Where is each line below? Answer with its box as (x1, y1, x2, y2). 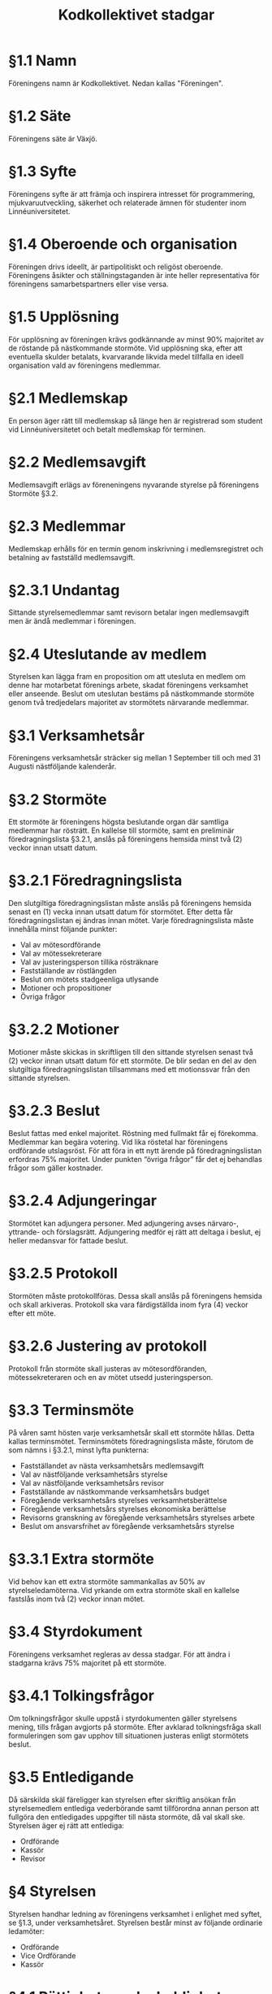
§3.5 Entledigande (8, 1767, 134, 1786)
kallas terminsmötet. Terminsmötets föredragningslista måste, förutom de (8, 1436, 254, 1446)
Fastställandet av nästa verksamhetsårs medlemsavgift (19, 1461, 205, 1470)
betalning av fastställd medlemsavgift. (8, 552, 136, 562)
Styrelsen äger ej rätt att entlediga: (8, 1820, 124, 1831)
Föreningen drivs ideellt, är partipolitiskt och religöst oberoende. (8, 262, 223, 272)
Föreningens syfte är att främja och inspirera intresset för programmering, (8, 189, 256, 198)
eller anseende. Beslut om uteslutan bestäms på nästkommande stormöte (8, 689, 255, 699)
